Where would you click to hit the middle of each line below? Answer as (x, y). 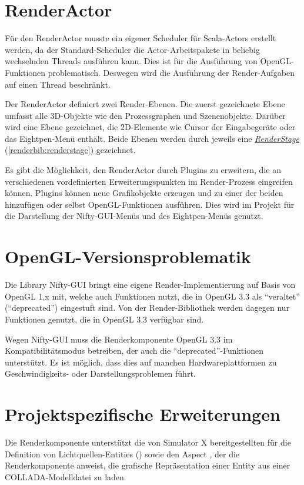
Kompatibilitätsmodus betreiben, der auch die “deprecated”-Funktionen (134, 351)
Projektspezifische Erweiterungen (143, 414)
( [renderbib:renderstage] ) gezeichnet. (70, 150)
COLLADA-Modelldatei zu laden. (66, 476)
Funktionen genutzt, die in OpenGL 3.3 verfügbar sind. (104, 319)
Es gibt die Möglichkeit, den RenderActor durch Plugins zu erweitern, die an (143, 170)
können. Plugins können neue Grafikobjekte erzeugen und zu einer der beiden (144, 193)
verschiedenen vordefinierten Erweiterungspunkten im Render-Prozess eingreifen (149, 181)
